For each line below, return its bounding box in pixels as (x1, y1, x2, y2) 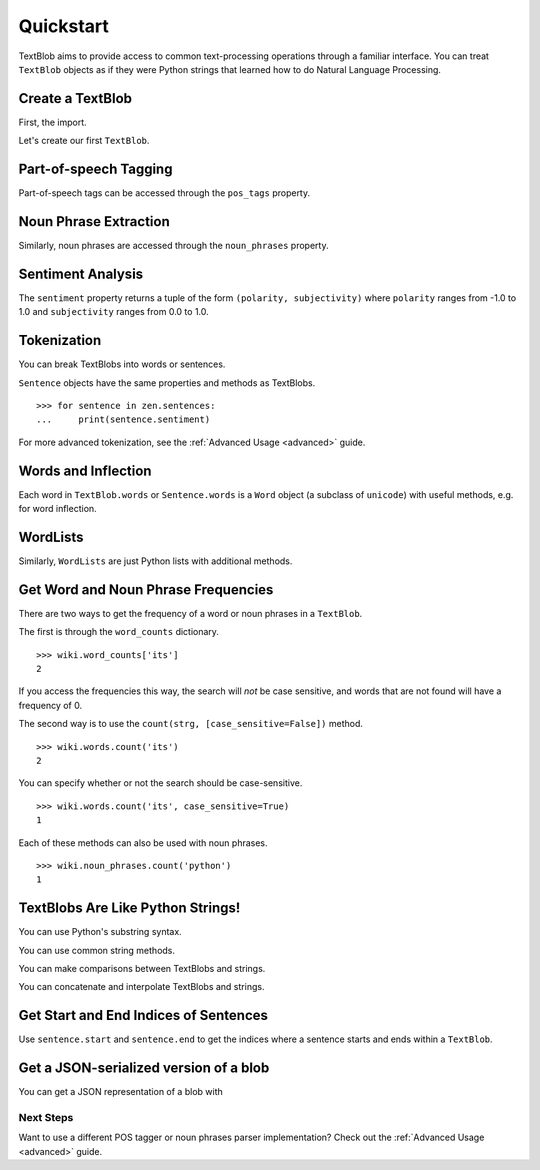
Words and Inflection (18, 462, 152, 479)
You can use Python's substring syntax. (18, 926, 182, 938)
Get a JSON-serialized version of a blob (18, 1060, 270, 1077)
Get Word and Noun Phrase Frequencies (18, 581, 274, 598)
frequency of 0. (18, 699, 83, 711)
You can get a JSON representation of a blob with (18, 1086, 224, 1098)
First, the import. (18, 116, 87, 128)
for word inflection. (18, 503, 97, 515)
